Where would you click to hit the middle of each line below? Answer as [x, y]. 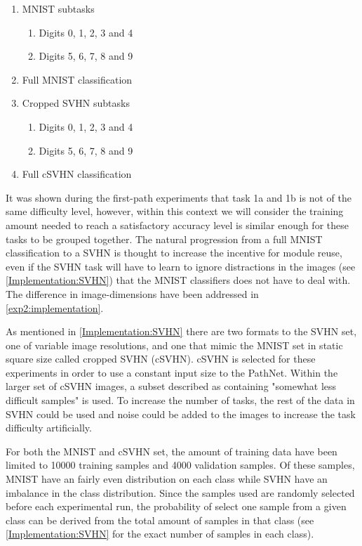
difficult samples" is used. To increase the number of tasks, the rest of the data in [180, 400]
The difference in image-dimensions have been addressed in [132, 293]
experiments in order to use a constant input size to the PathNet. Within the [172, 372]
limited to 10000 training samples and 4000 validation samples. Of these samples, [180, 465]
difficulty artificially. [49, 428]
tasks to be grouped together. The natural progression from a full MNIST [164, 239]
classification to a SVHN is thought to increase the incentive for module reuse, [174, 253]
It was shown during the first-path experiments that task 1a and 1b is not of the [179, 197]
